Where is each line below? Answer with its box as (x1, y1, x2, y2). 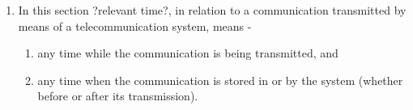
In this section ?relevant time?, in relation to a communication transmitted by (18, 2, 407, 18)
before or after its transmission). (37, 87, 198, 104)
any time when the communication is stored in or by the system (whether (37, 71, 403, 88)
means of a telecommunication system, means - (18, 17, 252, 34)
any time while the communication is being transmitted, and (37, 44, 338, 61)
